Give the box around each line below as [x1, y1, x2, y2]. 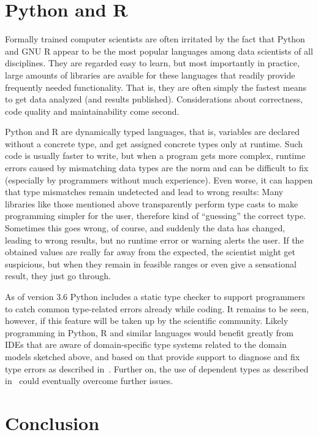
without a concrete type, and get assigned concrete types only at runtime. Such [5, 137, 303, 150]
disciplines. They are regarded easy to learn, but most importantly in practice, [5, 56, 300, 69]
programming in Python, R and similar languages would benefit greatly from [5, 326, 293, 339]
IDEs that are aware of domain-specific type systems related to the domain [5, 338, 287, 351]
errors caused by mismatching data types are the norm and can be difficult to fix [5, 161, 309, 174]
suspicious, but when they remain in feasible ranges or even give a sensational [5, 257, 297, 270]
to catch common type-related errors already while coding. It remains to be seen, [5, 302, 309, 315]
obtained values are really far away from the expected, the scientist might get [5, 245, 296, 258]
